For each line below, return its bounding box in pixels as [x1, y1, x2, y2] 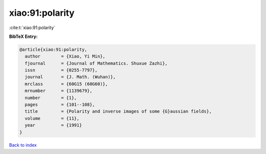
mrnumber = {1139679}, [25, 88, 93, 93]
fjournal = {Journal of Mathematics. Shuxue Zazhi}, [25, 61, 168, 66]
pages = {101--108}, [25, 102, 96, 108]
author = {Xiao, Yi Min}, [25, 54, 105, 59]
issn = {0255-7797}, [25, 67, 98, 73]
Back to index [9, 142, 37, 148]
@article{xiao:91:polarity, [19, 47, 87, 52]
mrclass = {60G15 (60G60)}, [25, 81, 108, 87]
